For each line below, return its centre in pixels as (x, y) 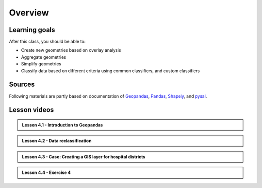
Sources (22, 85)
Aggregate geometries (44, 57)
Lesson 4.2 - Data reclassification (57, 141)
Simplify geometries (41, 64)
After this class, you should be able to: (47, 42)
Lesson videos (32, 110)
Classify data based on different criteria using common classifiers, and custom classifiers (110, 71)
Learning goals (32, 30)
